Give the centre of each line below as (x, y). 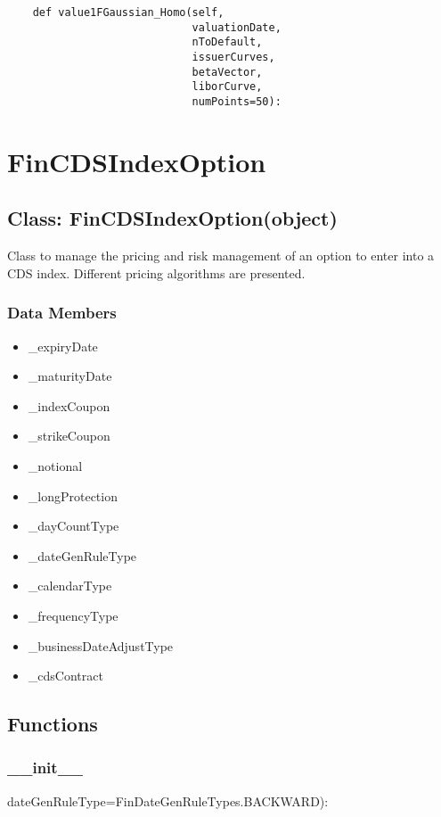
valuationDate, (237, 27)
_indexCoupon (69, 405)
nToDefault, (227, 42)
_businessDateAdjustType (101, 645)
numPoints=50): (237, 101)
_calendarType (70, 586)
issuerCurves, (233, 57)
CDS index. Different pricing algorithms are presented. (156, 272)
